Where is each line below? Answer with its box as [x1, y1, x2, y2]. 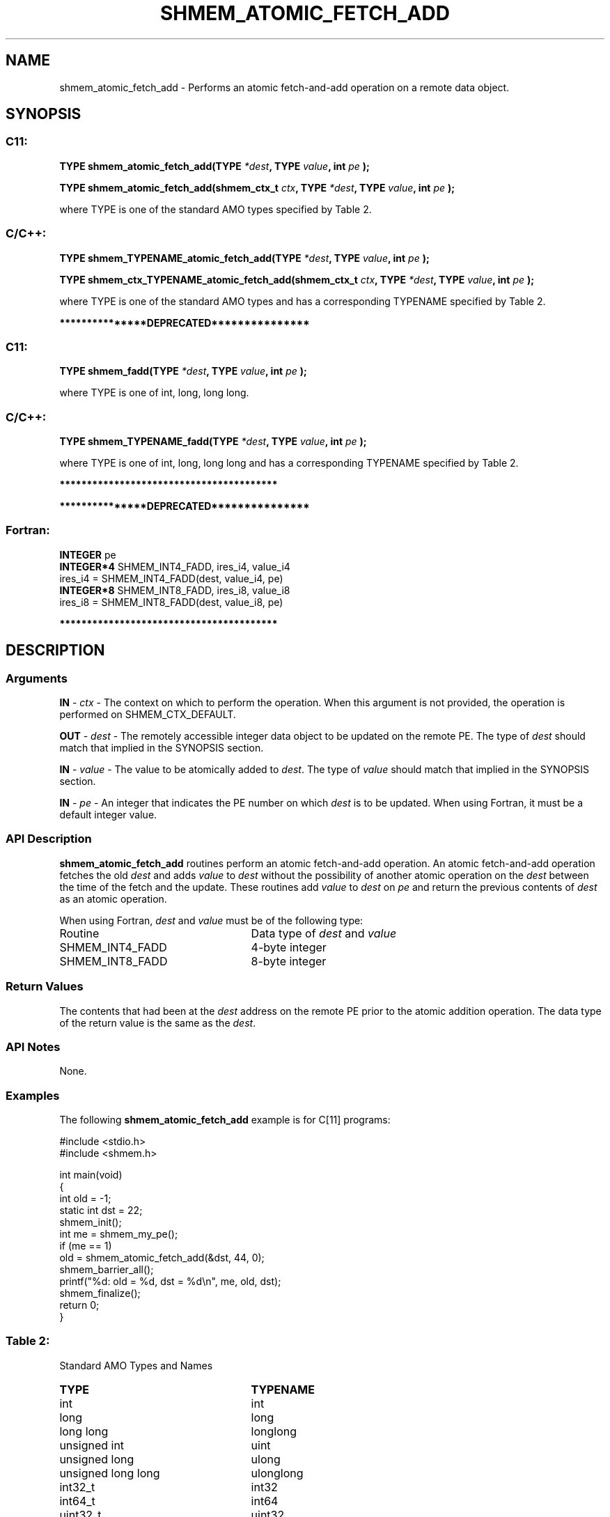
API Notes [6, 1039, 61, 1054]
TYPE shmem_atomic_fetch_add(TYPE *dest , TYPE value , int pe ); [59, 160, 370, 172]
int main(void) [59, 1169, 123, 1181]
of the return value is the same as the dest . [59, 1016, 256, 1029]
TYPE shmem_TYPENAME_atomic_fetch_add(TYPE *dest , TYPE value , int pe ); [59, 251, 430, 264]
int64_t [59, 1493, 95, 1508]
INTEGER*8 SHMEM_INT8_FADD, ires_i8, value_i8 [59, 584, 290, 596]
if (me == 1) [59, 1240, 112, 1252]
